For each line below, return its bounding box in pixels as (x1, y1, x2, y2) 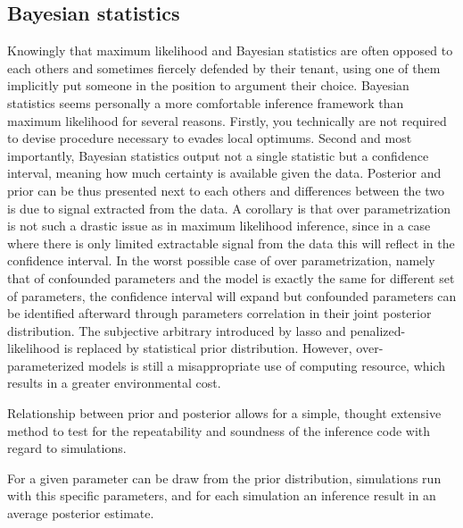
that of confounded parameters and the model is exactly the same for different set (7, 268, 455, 287)
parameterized (7, 356, 85, 374)
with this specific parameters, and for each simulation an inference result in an (7, 486, 436, 505)
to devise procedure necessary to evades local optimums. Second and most (7, 129, 412, 147)
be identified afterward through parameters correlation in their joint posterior (7, 304, 432, 323)
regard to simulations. (7, 439, 127, 457)
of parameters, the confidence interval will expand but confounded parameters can (7, 286, 457, 305)
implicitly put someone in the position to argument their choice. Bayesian (7, 76, 409, 95)
